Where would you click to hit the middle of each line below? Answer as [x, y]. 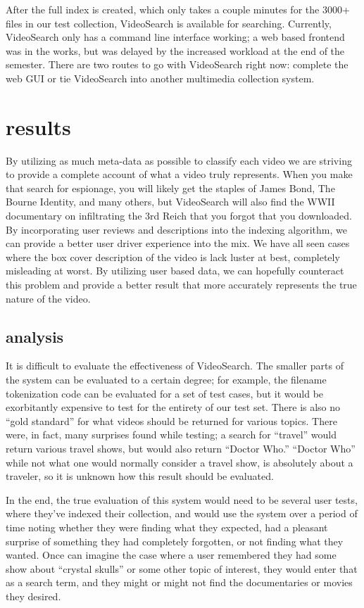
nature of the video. [48, 298]
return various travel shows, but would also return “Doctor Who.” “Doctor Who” [181, 448]
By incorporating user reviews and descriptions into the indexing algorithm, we [176, 229]
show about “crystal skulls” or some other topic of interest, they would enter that [182, 568]
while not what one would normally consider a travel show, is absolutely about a [180, 462]
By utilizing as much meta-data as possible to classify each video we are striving [179, 160]
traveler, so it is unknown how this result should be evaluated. [140, 476]
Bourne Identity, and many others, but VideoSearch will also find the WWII [170, 202]
